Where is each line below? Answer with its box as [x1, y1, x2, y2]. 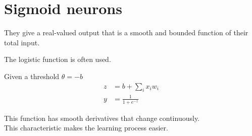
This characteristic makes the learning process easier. [4, 122, 168, 133]
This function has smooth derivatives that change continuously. [4, 112, 200, 123]
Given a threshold [4, 71, 60, 81]
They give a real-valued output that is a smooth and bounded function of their [4, 27, 248, 38]
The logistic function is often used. [4, 54, 111, 64]
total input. [4, 37, 40, 47]
